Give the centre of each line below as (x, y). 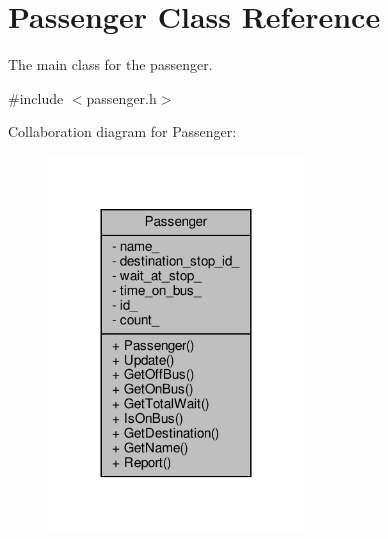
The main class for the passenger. (110, 64)
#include (36, 97)
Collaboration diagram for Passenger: (122, 131)
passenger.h (121, 97)
